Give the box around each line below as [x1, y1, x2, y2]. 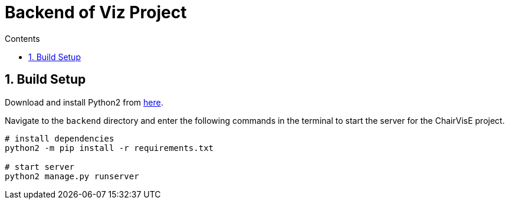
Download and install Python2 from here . [5, 97, 163, 107]
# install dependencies [5, 133, 114, 143]
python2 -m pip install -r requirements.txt [5, 143, 214, 153]
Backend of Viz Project [5, 2, 187, 22]
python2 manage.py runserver [5, 171, 139, 181]
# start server [5, 162, 75, 172]
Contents [5, 33, 40, 44]
